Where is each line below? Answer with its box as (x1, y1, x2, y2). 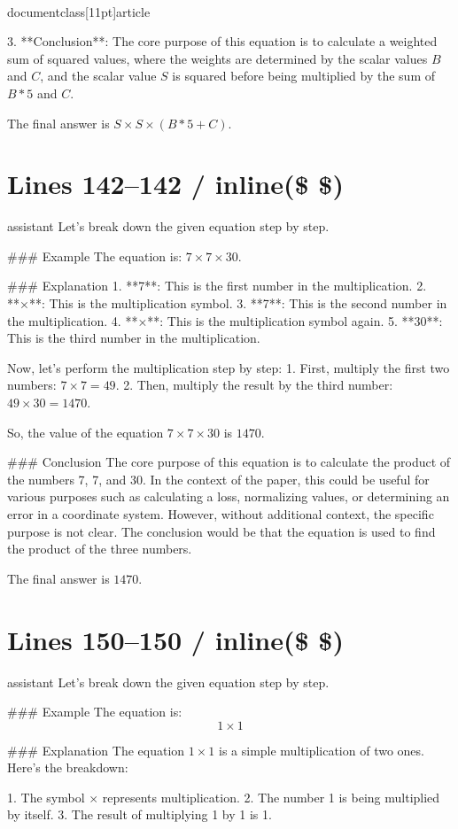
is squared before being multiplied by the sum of (172, 66, 435, 85)
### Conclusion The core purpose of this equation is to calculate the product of (7, 453, 451, 471)
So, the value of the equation (7, 422, 164, 441)
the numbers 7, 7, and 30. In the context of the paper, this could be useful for (7, 469, 430, 488)
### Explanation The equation (7, 740, 185, 759)
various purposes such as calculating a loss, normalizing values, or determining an (7, 487, 450, 506)
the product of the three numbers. (7, 539, 192, 558)
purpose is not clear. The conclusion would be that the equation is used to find (7, 522, 436, 540)
